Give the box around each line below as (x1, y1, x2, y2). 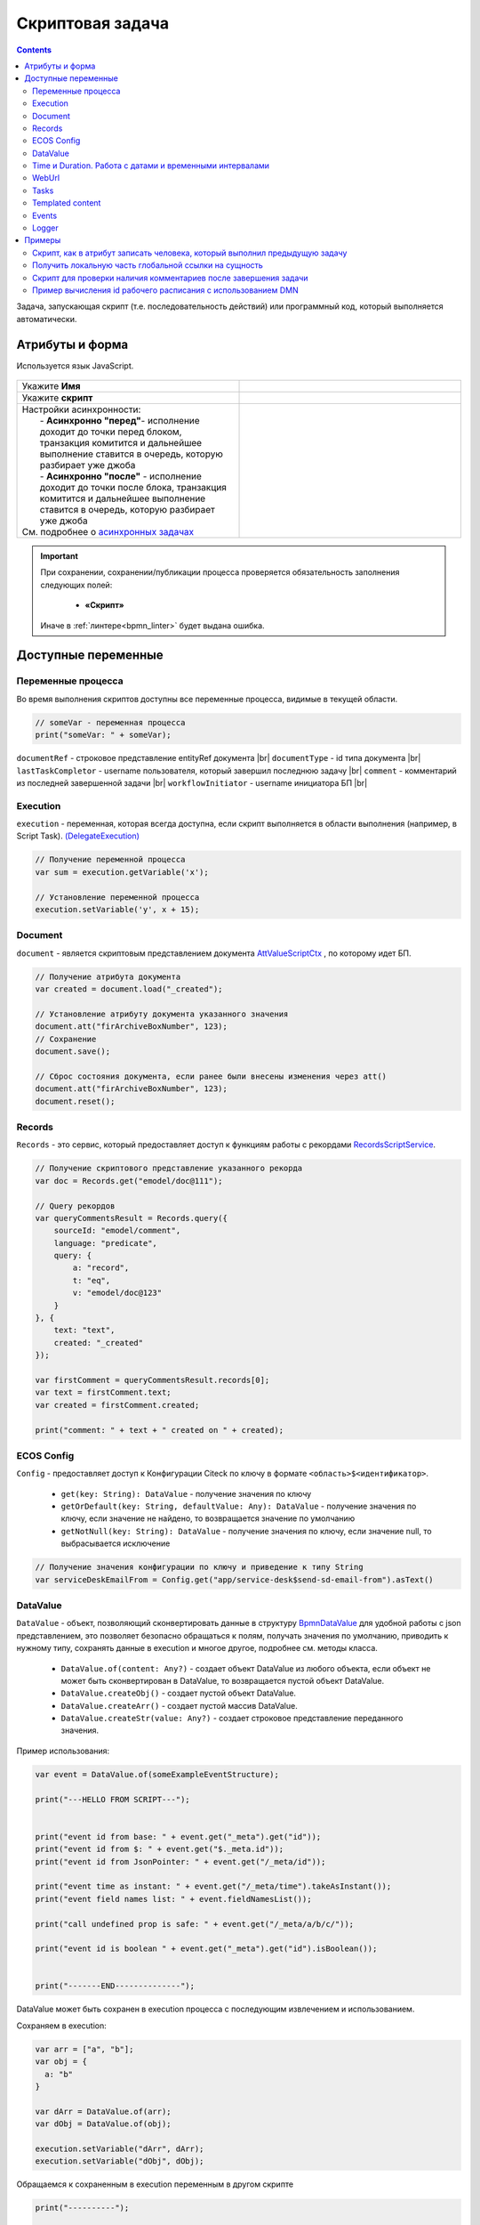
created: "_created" (53, 1338, 144, 1347)
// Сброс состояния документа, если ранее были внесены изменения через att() (35, 1071, 387, 1081)
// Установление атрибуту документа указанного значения (35, 1008, 289, 1019)
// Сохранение (35, 1033, 97, 1044)
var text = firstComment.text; (35, 1388, 172, 1397)
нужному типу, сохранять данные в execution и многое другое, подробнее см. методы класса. (16, 1643, 378, 1654)
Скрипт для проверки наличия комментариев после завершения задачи (32, 272, 308, 283)
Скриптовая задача (16, 13, 169, 33)
